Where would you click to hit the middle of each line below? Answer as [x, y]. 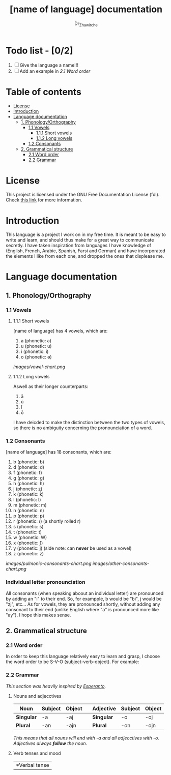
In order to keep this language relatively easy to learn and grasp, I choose [83, 657]
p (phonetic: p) [29, 516]
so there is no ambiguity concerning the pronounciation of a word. [82, 428]
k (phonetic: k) [28, 494]
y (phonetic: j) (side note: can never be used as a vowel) [72, 548]
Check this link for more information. [44, 200]
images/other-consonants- [121, 563]
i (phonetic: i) [35, 351]
